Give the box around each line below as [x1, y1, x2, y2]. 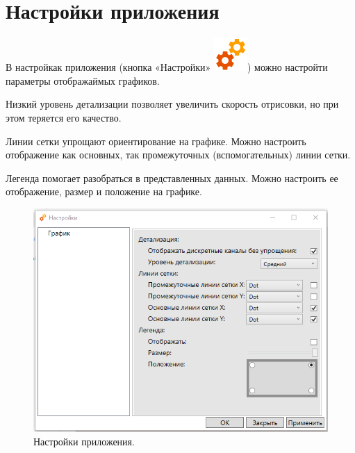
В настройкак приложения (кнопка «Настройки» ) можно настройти [6, 60, 328, 74]
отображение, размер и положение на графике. [6, 184, 202, 199]
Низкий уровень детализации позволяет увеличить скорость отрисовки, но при [6, 97, 339, 111]
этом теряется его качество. [6, 110, 122, 124]
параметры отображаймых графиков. [6, 73, 160, 88]
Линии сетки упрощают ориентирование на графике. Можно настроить [6, 133, 306, 148]
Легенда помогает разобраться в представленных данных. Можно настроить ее [6, 170, 338, 185]
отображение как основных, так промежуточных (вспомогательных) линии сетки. [6, 147, 351, 162]
